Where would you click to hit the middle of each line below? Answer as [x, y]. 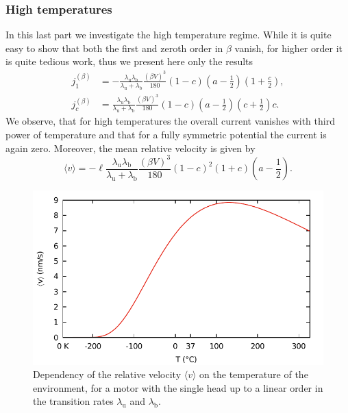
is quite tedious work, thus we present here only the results [129, 61]
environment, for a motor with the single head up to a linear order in [178, 387]
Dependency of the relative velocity [107, 374]
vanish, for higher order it [288, 48]
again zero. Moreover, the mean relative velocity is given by [130, 148]
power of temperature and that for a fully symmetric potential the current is [166, 134]
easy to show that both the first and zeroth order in [114, 48]
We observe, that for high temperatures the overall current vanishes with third [170, 121]
